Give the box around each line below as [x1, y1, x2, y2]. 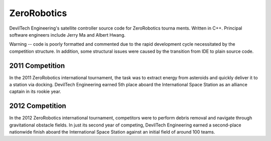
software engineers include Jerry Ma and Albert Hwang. [9, 32, 125, 38]
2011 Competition [9, 61, 65, 70]
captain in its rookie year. [9, 88, 61, 95]
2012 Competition [9, 102, 66, 110]
